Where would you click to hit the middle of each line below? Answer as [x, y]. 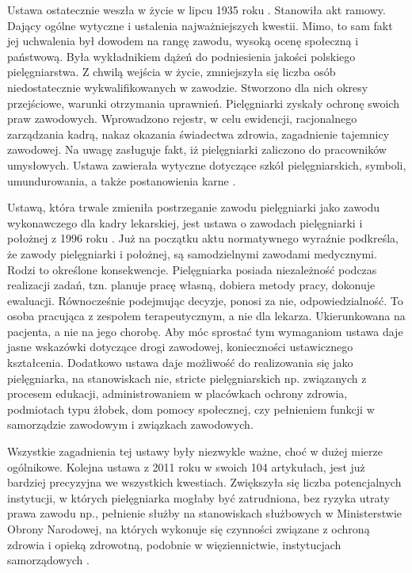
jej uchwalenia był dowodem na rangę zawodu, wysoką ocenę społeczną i [183, 41]
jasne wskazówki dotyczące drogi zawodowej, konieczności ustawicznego [180, 347]
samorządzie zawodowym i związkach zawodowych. [130, 424]
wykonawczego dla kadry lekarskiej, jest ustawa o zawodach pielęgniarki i [185, 222]
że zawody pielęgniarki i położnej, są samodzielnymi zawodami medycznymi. [192, 253]
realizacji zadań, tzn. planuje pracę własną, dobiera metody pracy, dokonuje [191, 285]
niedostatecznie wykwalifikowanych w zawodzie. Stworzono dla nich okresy [188, 87]
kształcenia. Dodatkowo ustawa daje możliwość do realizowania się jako [180, 363]
